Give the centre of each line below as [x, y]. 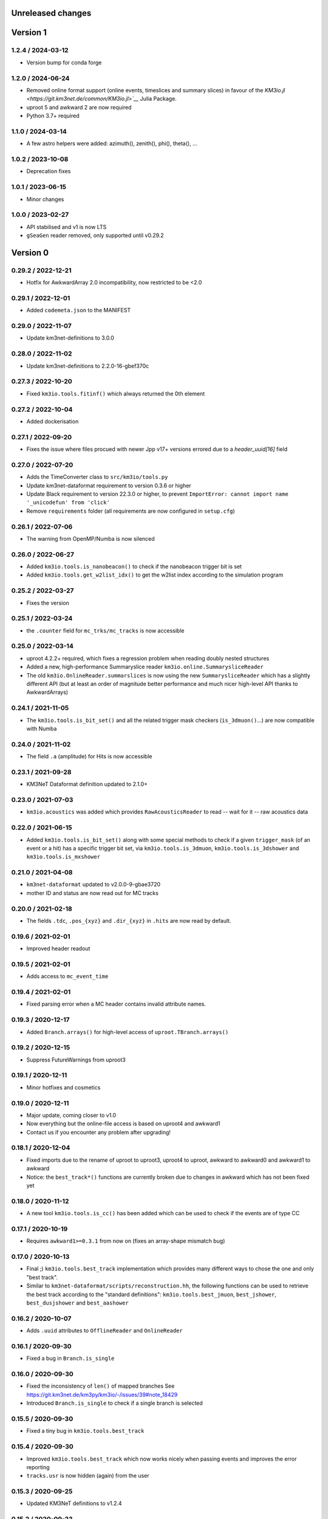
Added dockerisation [53, 421]
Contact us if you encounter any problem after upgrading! [99, 1132]
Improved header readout [58, 948]
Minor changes [45, 199]
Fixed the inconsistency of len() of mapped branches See [101, 1386]
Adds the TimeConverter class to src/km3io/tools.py [97, 477]
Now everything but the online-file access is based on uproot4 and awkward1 [124, 1123]
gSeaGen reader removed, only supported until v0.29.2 [95, 235]
